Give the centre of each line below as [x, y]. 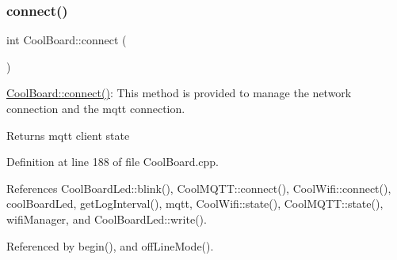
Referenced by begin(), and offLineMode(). [110, 245]
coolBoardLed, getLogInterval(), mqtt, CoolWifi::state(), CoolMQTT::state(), [195, 203]
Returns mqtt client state [68, 135]
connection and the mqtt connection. [96, 108]
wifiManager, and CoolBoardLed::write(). [107, 219]
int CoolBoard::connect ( [67, 40]
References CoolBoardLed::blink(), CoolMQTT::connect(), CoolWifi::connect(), [199, 188]
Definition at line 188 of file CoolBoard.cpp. [113, 162]
